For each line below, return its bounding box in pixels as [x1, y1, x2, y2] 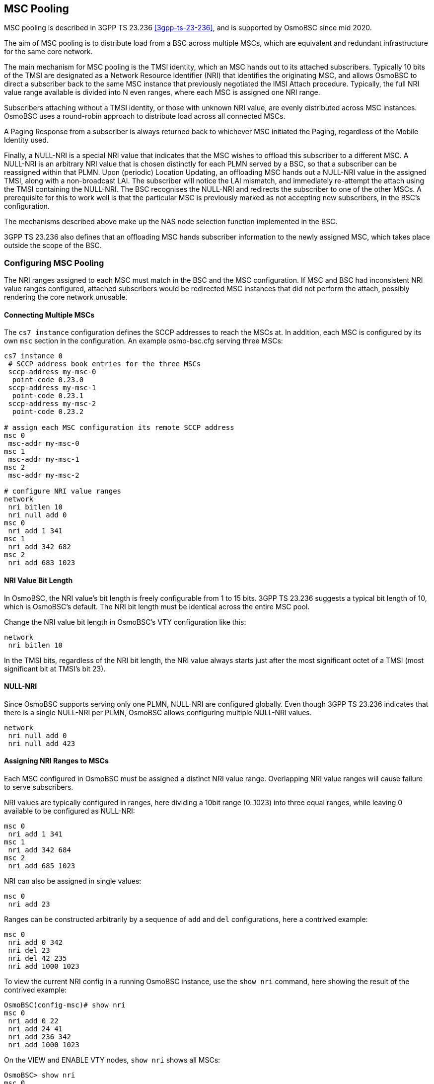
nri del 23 [8, 946, 50, 955]
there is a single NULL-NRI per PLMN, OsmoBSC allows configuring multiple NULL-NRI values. [4, 708, 312, 717]
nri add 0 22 [8, 1017, 59, 1025]
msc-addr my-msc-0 [8, 439, 79, 448]
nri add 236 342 [8, 1033, 71, 1041]
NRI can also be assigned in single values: [4, 877, 142, 886]
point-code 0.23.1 [12, 392, 84, 400]
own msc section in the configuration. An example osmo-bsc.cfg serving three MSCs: [4, 336, 283, 345]
